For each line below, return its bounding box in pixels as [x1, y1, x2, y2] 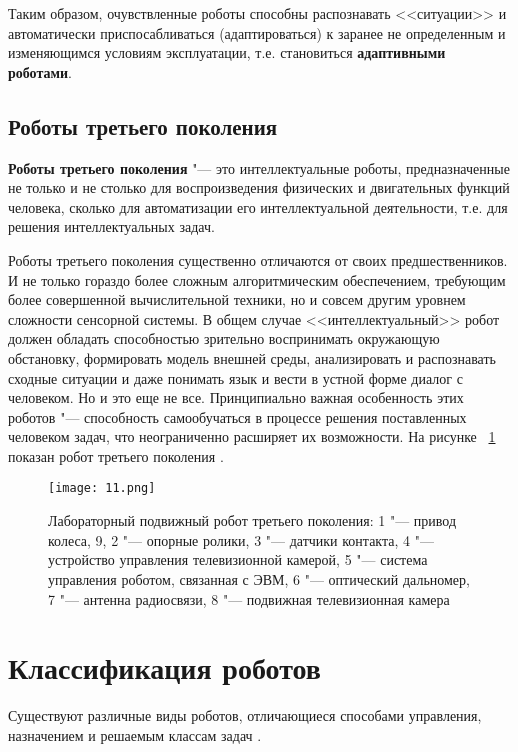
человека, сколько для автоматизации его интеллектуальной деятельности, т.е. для [8, 196, 508, 217]
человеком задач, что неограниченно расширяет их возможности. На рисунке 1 [8, 426, 496, 447]
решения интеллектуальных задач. [8, 216, 215, 237]
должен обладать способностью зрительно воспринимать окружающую [8, 328, 440, 349]
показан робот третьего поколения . [8, 445, 224, 466]
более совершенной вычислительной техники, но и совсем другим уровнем [8, 289, 466, 310]
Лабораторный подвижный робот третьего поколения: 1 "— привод [48, 510, 457, 531]
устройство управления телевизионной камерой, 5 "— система [48, 549, 428, 570]
